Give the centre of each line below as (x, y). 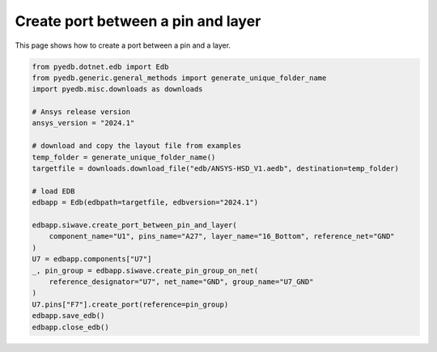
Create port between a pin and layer (138, 21)
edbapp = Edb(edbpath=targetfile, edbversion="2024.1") (145, 203)
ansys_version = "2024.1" (83, 123)
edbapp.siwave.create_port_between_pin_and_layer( (135, 225)
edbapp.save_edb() (68, 316)
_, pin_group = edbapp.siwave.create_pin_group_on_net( (145, 270)
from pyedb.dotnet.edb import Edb (100, 66)
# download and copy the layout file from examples (137, 146)
